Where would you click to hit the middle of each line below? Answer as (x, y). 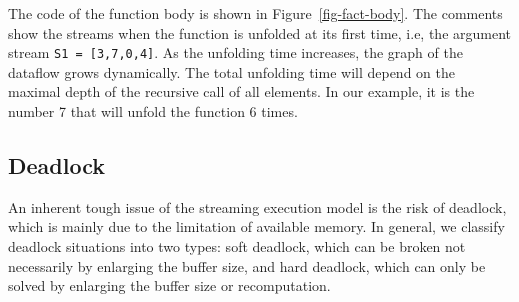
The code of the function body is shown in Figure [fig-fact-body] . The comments (255, 13)
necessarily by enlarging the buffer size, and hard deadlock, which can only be (247, 265)
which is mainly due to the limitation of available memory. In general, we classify (256, 226)
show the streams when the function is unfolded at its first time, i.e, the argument (260, 32)
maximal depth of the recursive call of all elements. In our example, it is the (241, 91)
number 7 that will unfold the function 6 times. (153, 111)
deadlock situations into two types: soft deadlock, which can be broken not (237, 246)
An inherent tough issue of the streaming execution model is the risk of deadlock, (257, 206)
